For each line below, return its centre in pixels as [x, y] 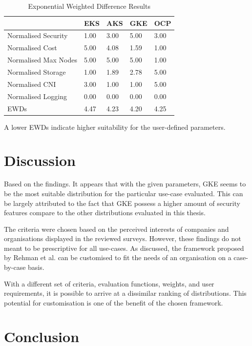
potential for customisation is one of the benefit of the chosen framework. [114, 302]
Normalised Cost [32, 48]
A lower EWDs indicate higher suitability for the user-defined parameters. [115, 127]
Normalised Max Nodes [42, 60]
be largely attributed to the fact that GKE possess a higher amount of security [122, 203]
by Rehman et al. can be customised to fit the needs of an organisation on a [118, 257]
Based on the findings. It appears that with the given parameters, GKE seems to [125, 184]
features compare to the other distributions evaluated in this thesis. [105, 213]
